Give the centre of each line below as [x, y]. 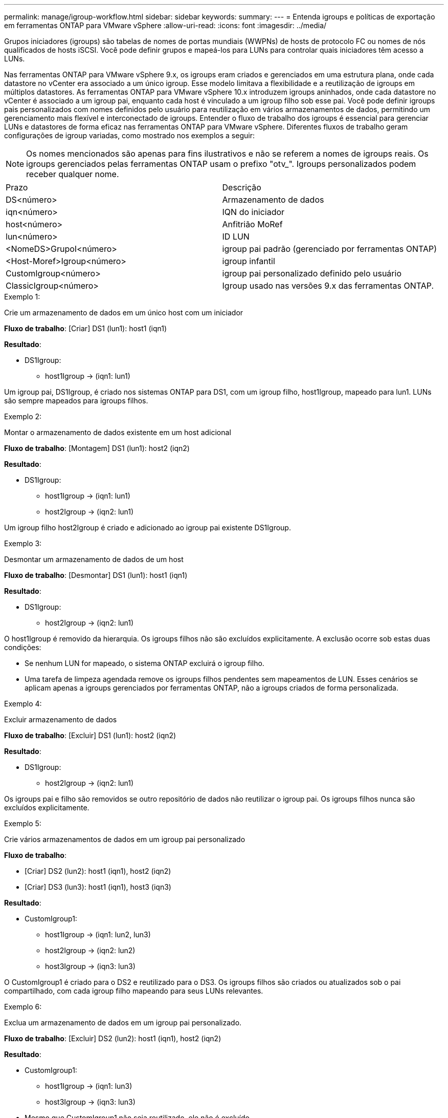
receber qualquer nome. [73, 174]
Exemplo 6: [23, 1007]
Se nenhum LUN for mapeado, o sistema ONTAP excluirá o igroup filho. [144, 663]
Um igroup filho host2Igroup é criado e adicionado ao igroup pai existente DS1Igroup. [148, 528]
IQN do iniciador [253, 212]
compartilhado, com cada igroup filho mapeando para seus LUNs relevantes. [134, 991]
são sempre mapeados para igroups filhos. [76, 401]
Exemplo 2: [23, 416]
